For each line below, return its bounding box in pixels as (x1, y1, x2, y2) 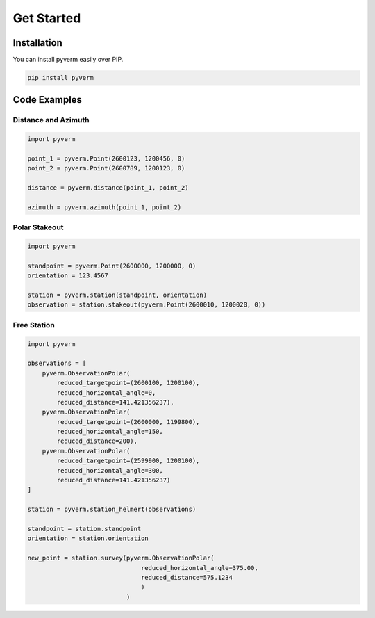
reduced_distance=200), (56, 437, 138, 445)
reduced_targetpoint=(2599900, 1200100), (56, 457, 200, 465)
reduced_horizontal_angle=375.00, (140, 564, 258, 571)
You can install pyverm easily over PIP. (12, 56, 124, 64)
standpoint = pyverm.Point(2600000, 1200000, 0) (27, 261, 197, 270)
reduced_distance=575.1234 (140, 574, 233, 581)
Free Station (12, 320, 55, 330)
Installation (12, 37, 62, 49)
